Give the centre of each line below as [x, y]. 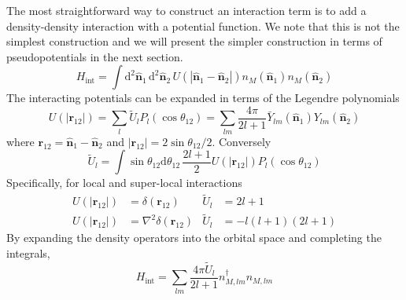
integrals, [28, 253]
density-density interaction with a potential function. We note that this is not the [203, 26]
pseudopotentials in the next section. [95, 56]
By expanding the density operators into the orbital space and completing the [194, 238]
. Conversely [242, 141]
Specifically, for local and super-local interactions [124, 183]
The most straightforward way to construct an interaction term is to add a [186, 10]
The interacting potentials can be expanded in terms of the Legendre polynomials [203, 98]
